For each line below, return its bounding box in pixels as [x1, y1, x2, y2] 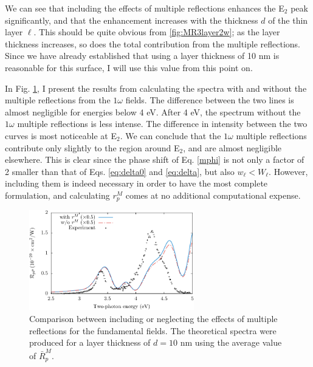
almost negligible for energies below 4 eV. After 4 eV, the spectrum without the [5, 105, 301, 118]
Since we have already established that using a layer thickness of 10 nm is [5, 49, 280, 62]
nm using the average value [180, 336, 282, 349]
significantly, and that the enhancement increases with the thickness [5, 13, 258, 26]
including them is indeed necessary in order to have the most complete [5, 177, 268, 190]
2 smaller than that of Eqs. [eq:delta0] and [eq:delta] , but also [5, 165, 235, 177]
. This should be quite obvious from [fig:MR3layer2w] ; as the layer [33, 26, 280, 38]
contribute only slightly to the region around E [5, 141, 180, 154]
